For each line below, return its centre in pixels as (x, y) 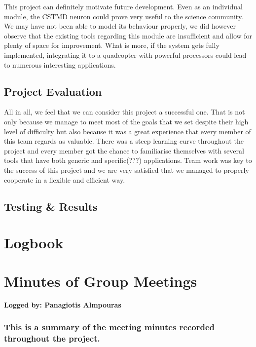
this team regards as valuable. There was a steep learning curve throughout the (124, 141)
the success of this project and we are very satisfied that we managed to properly (127, 170)
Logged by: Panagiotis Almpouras (63, 305)
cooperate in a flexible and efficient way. (65, 179)
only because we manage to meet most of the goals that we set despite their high (126, 121)
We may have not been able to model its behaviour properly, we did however (120, 26)
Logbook (34, 243)
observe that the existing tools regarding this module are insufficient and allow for (128, 35)
